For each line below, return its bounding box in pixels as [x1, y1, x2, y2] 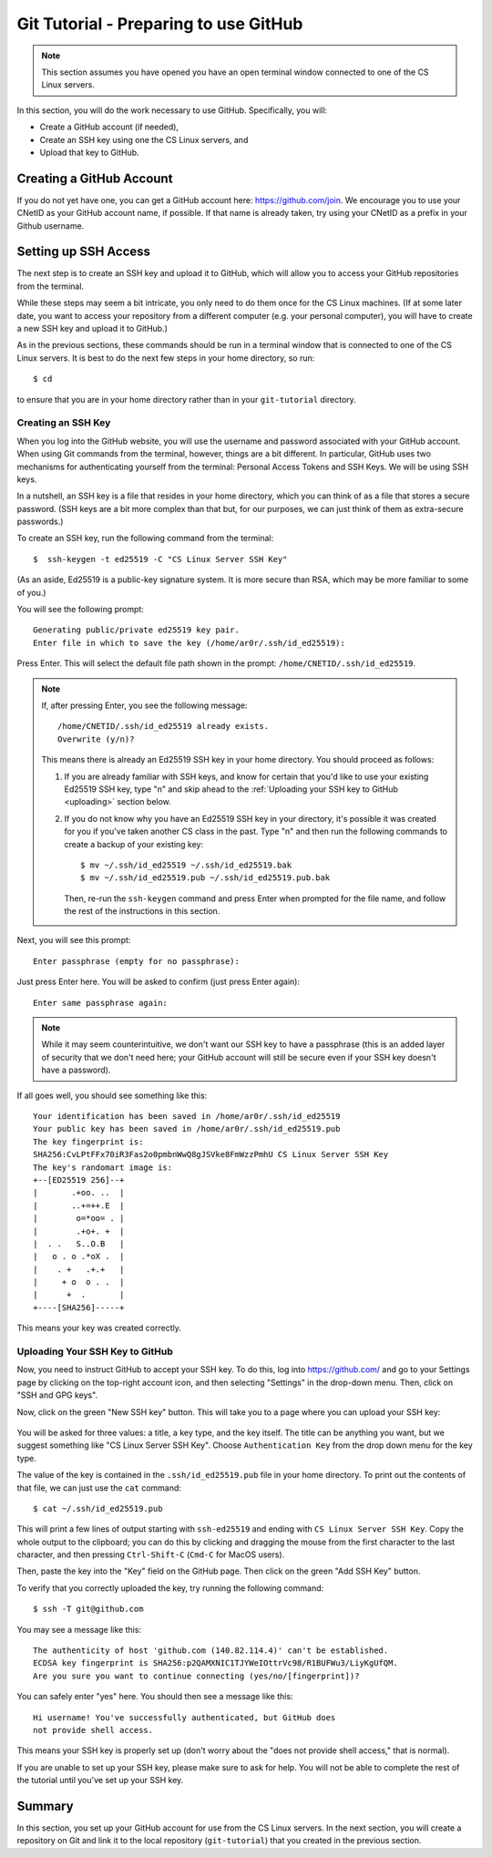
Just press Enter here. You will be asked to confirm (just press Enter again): [16, 976, 301, 988]
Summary [16, 1798, 74, 1813]
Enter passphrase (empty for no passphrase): [33, 956, 241, 966]
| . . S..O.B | [33, 1238, 125, 1248]
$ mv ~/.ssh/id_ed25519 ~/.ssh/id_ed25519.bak [80, 859, 292, 870]
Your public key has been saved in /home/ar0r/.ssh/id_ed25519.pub [33, 1123, 341, 1134]
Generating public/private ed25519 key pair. [33, 625, 241, 635]
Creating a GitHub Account [16, 170, 173, 186]
